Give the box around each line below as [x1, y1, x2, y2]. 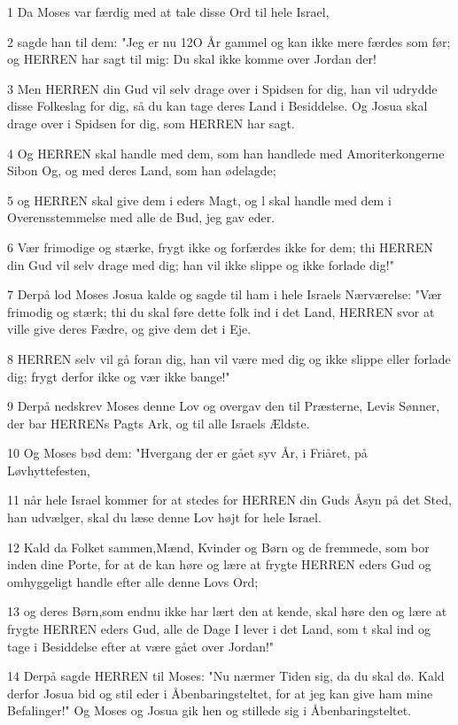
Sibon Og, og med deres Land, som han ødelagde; [7, 161, 276, 180]
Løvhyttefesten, [7, 460, 90, 479]
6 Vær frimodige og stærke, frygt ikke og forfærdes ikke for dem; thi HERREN [7, 237, 433, 256]
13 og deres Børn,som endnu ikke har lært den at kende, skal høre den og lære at [7, 602, 447, 621]
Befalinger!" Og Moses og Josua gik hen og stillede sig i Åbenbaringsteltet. [7, 701, 412, 720]
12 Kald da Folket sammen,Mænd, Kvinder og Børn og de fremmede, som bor [7, 537, 430, 556]
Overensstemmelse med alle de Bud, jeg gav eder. [7, 208, 276, 227]
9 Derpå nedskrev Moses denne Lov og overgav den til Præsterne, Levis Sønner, [7, 397, 440, 415]
